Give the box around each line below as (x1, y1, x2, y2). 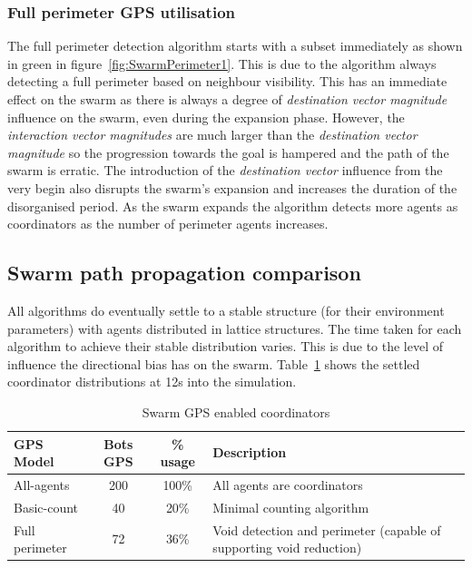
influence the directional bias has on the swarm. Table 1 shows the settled (7, 354, 420, 373)
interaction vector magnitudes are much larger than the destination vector (7, 125, 418, 144)
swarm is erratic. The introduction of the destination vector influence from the (7, 161, 443, 180)
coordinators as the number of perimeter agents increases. (7, 214, 329, 233)
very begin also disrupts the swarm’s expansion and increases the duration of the (7, 178, 457, 197)
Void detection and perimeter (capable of (212, 520, 441, 539)
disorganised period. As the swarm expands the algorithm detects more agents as (7, 196, 458, 215)
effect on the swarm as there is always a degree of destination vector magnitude (7, 90, 447, 108)
